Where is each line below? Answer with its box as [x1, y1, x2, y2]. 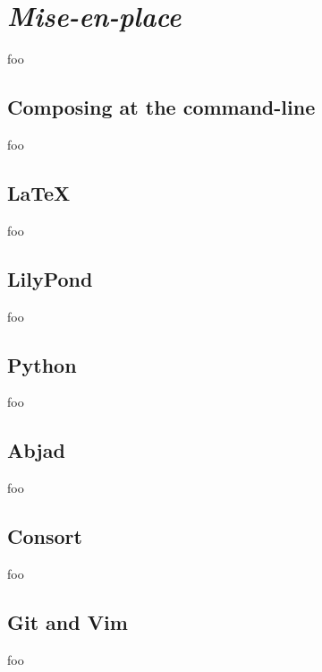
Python [7, 350, 77, 378]
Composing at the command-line [7, 93, 316, 121]
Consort [7, 522, 82, 550]
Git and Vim [7, 607, 128, 635]
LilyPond [7, 264, 93, 292]
